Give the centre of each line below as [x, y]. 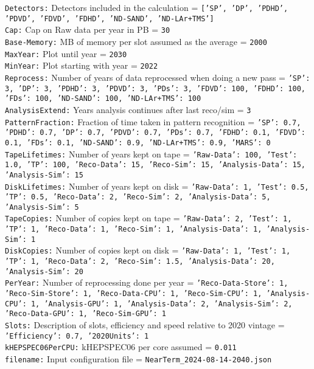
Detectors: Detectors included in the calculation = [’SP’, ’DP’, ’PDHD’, [147, 7]
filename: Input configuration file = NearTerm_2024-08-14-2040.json [138, 359]
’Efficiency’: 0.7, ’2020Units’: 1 [77, 336]
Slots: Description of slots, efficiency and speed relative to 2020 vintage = [145, 325]
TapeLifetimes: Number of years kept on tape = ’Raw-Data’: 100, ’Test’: [151, 153]
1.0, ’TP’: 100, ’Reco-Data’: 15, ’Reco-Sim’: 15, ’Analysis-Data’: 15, [155, 165]
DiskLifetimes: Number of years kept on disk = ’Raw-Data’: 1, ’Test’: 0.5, [157, 186]
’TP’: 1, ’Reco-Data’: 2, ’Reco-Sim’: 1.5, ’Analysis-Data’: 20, [140, 262]
